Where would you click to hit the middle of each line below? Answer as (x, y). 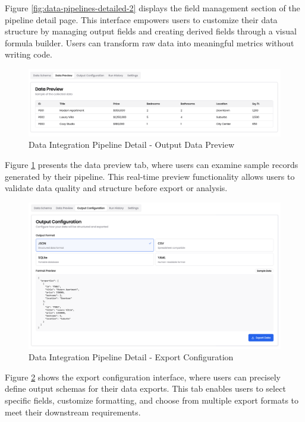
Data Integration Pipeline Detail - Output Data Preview (132, 145)
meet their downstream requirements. (73, 412)
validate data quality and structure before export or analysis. (116, 188)
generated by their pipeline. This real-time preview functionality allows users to (150, 176)
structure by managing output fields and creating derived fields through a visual (151, 31)
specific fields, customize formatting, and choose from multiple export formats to (152, 400)
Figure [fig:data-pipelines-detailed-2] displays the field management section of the (152, 8)
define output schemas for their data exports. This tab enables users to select (145, 388)
